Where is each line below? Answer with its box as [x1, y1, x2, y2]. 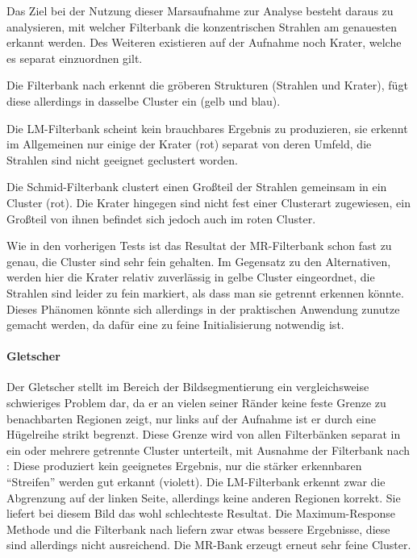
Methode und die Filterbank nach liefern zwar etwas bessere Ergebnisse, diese [6, 520, 390, 537]
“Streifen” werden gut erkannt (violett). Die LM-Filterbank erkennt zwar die [6, 473, 386, 490]
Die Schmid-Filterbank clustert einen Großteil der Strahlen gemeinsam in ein [6, 178, 387, 195]
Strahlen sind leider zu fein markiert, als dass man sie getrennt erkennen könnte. [6, 284, 404, 301]
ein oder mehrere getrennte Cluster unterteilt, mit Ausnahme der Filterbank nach [6, 441, 410, 458]
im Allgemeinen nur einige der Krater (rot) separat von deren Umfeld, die [6, 135, 372, 152]
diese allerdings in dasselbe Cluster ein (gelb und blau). [6, 92, 281, 109]
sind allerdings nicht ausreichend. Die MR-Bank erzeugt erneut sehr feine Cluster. [6, 536, 411, 553]
